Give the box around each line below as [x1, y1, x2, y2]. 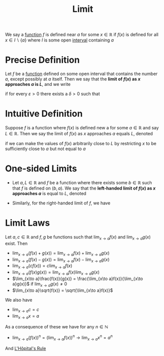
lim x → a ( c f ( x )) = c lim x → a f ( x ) [12, 263, 72, 270]
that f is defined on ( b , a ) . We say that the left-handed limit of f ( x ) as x [12, 185, 156, 191]
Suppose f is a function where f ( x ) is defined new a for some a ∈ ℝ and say [5, 125, 159, 131]
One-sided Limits [5, 163, 77, 174]
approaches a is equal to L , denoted [12, 191, 87, 196]
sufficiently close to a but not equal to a [5, 146, 86, 152]
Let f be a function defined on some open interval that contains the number [5, 71, 158, 77]
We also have [5, 297, 33, 303]
